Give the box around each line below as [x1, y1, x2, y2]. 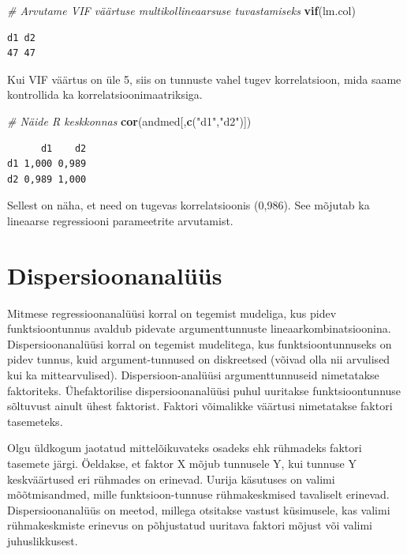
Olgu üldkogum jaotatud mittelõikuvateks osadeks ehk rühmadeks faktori [7, 439, 362, 456]
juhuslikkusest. [7, 532, 78, 548]
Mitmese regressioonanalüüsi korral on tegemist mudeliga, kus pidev [7, 304, 337, 321]
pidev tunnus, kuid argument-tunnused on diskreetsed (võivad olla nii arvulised [7, 351, 390, 367]
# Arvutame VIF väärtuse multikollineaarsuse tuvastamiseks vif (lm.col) [7, 2, 356, 18]
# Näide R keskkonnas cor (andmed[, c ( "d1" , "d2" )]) [7, 112, 252, 129]
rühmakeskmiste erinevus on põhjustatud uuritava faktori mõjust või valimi [7, 517, 372, 533]
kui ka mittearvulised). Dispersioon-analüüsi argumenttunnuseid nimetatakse [7, 367, 379, 383]
